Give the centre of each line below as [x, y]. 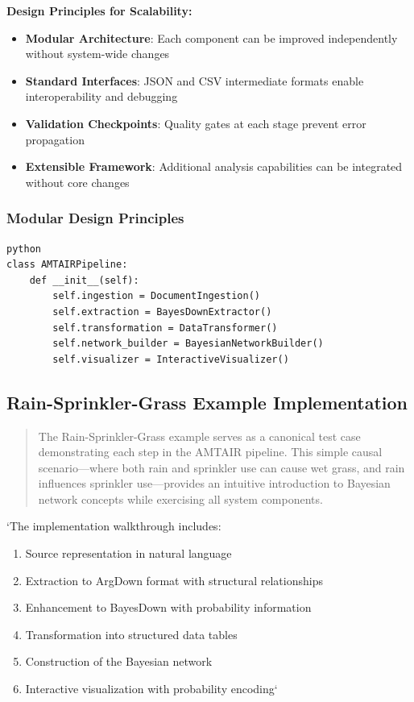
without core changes [77, 182]
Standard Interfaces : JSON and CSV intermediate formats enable [195, 80]
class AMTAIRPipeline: [67, 265]
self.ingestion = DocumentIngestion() [156, 296]
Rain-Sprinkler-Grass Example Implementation [207, 402]
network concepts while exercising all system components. [180, 498]
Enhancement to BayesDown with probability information [168, 607]
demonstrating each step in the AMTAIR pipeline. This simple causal [210, 452]
